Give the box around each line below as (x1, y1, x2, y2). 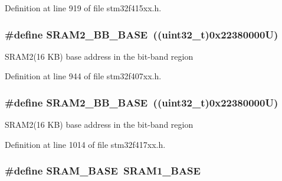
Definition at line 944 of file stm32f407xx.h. (5, 70, 162, 82)
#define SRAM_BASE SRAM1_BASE (5, 163, 201, 178)
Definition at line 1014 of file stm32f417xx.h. (5, 138, 166, 150)
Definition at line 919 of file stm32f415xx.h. (5, 2, 162, 14)
